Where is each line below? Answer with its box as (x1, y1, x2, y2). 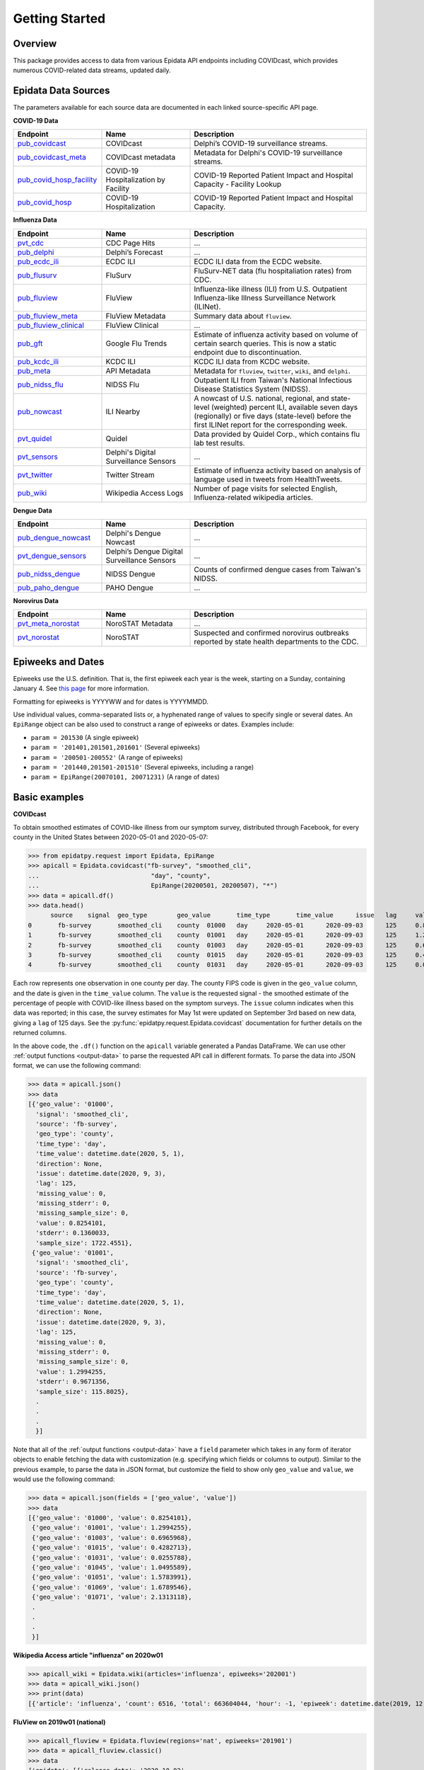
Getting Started (13, 11, 106, 26)
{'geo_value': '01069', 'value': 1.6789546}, (32, 1583, 192, 1591)
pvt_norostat (17, 632, 59, 642)
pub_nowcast (17, 406, 63, 416)
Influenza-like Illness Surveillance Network (194, 292, 336, 302)
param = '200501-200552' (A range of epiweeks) (30, 753, 183, 761)
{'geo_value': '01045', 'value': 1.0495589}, (32, 1563, 192, 1571)
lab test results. (194, 438, 245, 447)
